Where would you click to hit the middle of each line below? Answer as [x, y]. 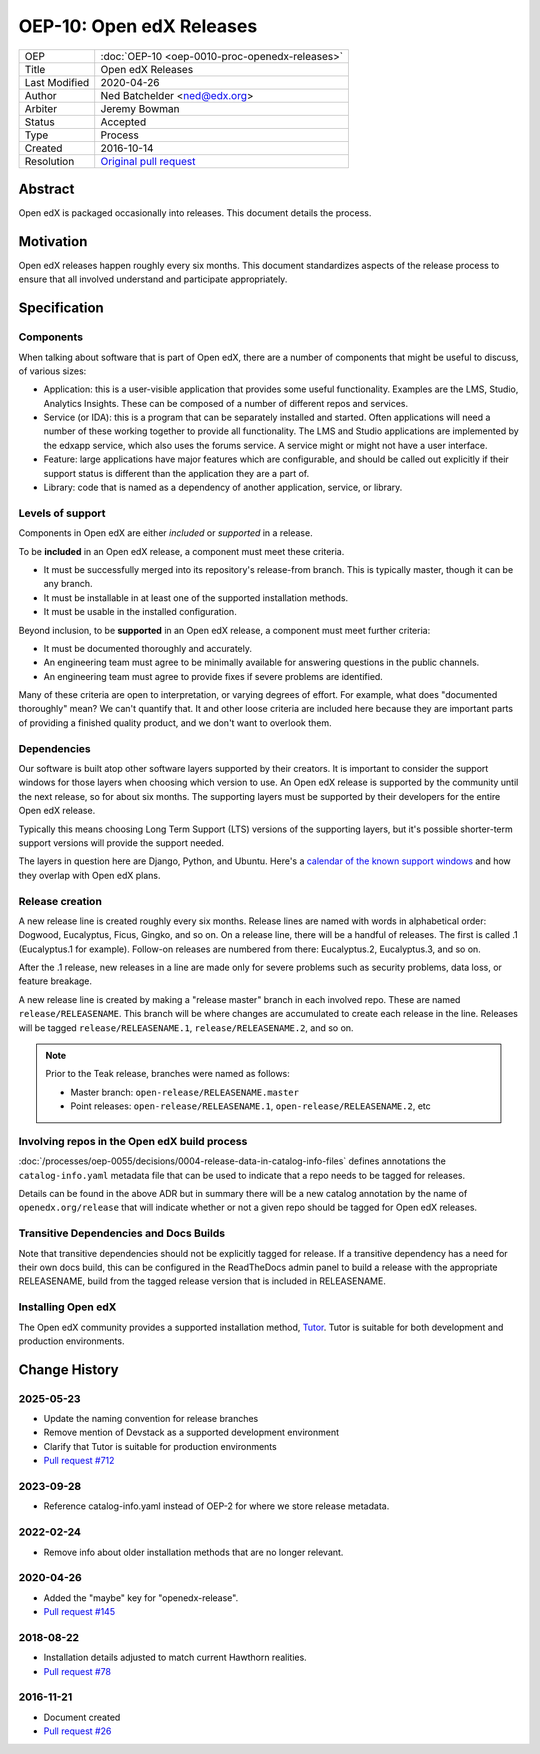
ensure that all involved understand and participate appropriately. [153, 279]
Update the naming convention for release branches [151, 1419]
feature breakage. [55, 981]
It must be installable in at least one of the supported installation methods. [196, 597]
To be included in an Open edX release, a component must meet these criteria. [181, 551]
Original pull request [148, 161]
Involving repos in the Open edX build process [133, 1141]
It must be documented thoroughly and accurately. [148, 648]
